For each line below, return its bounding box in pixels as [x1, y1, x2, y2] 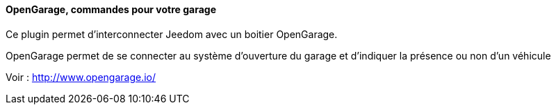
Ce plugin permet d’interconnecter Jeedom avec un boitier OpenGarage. [6, 28, 338, 40]
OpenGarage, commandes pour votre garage [6, 3, 217, 15]
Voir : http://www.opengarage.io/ [6, 71, 156, 83]
